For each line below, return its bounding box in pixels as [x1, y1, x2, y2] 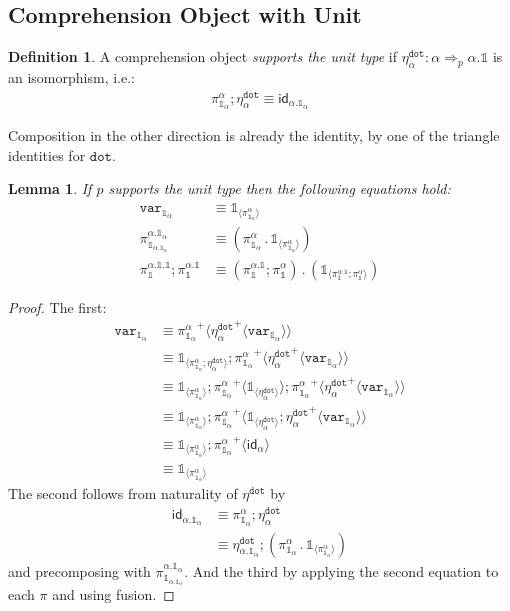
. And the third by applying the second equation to [184, 560, 499, 581]
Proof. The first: [8, 296, 107, 317]
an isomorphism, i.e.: [8, 67, 135, 87]
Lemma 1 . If [8, 178, 92, 199]
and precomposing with [8, 560, 151, 581]
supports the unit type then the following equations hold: [108, 178, 451, 199]
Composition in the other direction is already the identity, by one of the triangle [8, 125, 500, 146]
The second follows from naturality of [8, 483, 238, 504]
